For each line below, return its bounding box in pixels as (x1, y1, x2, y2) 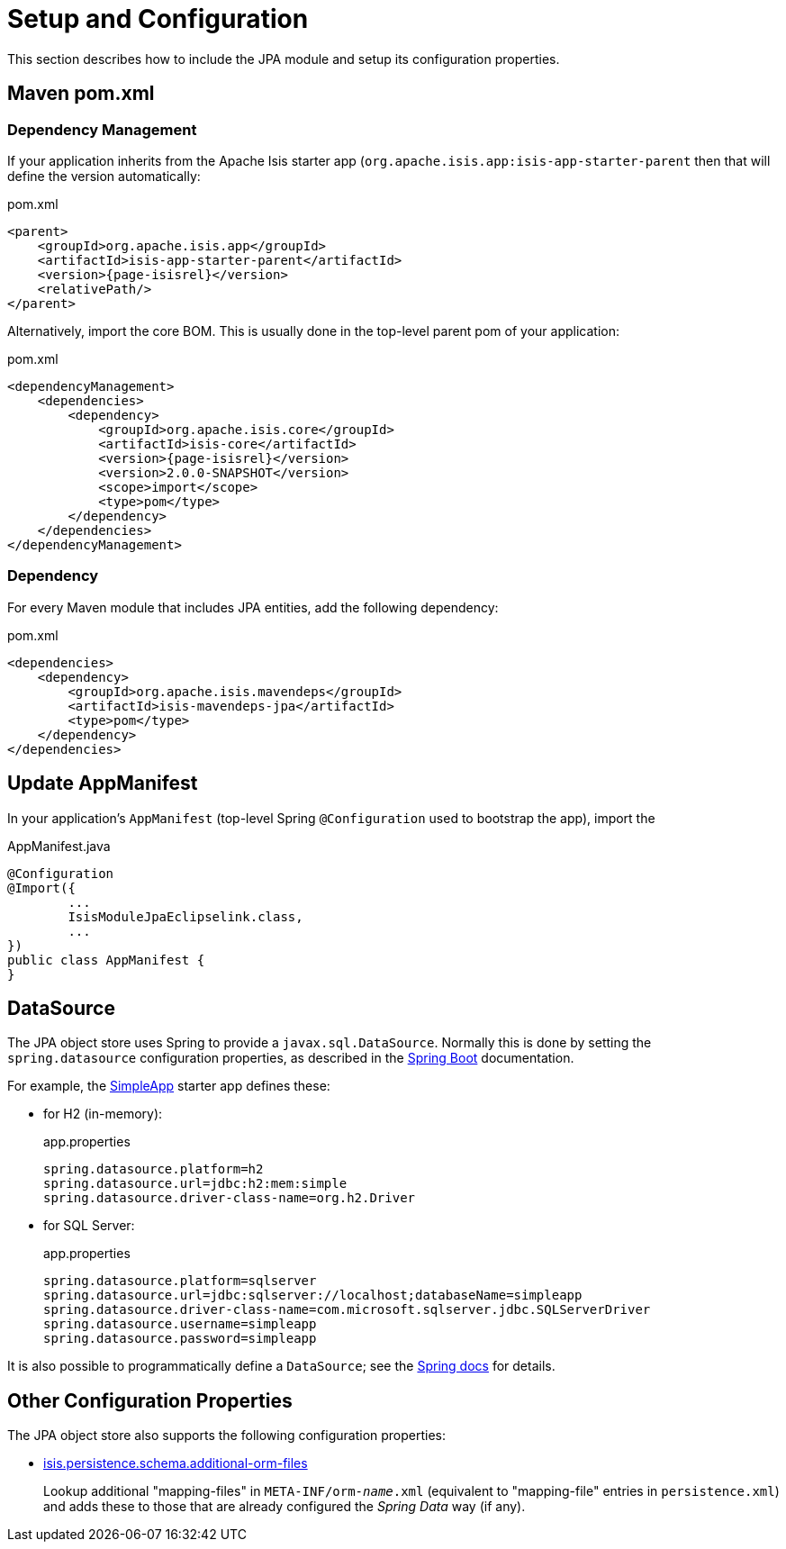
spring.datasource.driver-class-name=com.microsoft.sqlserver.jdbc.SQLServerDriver (43, 1302, 651, 1318)
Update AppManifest (7, 772, 198, 795)
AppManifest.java (7, 838, 111, 854)
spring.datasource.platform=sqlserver (43, 1273, 317, 1289)
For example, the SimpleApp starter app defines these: (7, 1078, 330, 1094)
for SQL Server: (43, 1218, 135, 1234)
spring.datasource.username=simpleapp (43, 1317, 317, 1332)
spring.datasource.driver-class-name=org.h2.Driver (43, 1191, 416, 1206)
